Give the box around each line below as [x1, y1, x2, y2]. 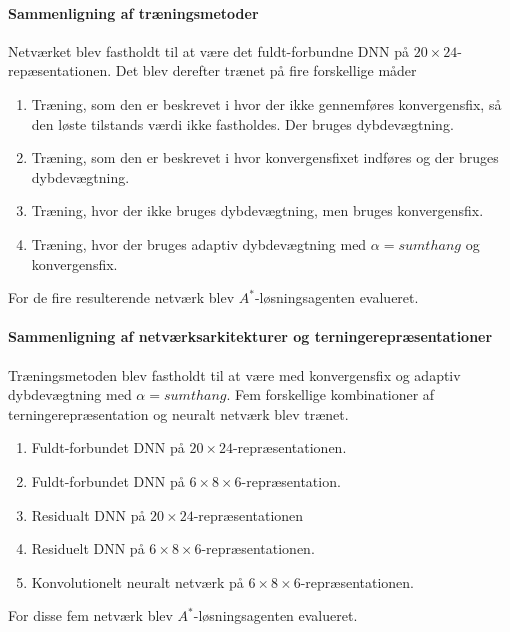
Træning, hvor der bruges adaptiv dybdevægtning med [31, 233, 367, 254]
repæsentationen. [8, 60, 112, 81]
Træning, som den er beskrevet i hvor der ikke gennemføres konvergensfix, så [31, 93, 502, 114]
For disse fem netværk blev [8, 605, 173, 626]
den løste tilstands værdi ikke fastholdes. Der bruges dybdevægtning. [31, 113, 454, 134]
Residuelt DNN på [31, 538, 145, 559]
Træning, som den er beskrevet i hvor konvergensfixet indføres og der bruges [31, 147, 499, 168]
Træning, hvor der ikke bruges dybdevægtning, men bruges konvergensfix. [31, 200, 484, 221]
